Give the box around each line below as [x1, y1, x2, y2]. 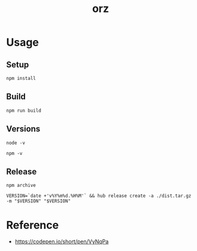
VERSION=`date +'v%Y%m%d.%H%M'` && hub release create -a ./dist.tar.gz [6, 193, 192, 199]
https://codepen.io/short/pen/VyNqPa [14, 238, 109, 245]
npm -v [6, 150, 23, 156]
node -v [6, 140, 26, 146]
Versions [6, 124, 41, 134]
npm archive [6, 183, 36, 189]
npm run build [6, 107, 42, 113]
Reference [6, 218, 59, 232]
